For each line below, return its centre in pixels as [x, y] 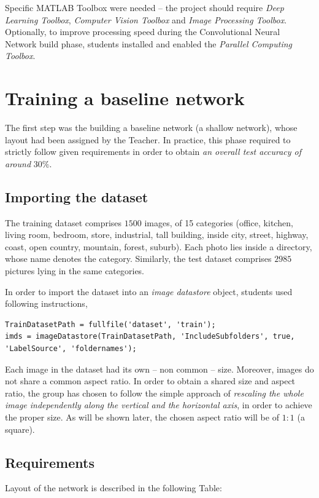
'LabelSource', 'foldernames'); [71, 349]
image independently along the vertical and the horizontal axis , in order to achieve [159, 405]
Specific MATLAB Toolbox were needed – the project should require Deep [144, 7]
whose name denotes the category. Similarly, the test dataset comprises [138, 259]
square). [20, 429]
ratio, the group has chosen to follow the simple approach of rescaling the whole [154, 393]
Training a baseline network [125, 98]
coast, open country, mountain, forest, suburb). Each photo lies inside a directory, [159, 246]
